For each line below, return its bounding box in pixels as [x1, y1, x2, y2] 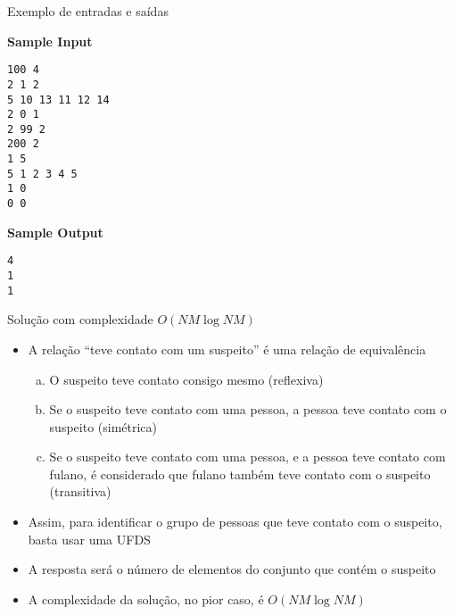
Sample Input [7, 31, 93, 50]
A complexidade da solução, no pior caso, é [28, 589, 264, 608]
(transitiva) [49, 482, 111, 501]
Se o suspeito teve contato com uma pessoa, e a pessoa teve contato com [49, 447, 446, 466]
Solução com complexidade [7, 310, 153, 328]
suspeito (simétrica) [49, 417, 158, 436]
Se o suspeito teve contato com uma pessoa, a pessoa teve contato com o [49, 400, 447, 419]
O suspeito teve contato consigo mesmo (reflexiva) [49, 370, 324, 388]
